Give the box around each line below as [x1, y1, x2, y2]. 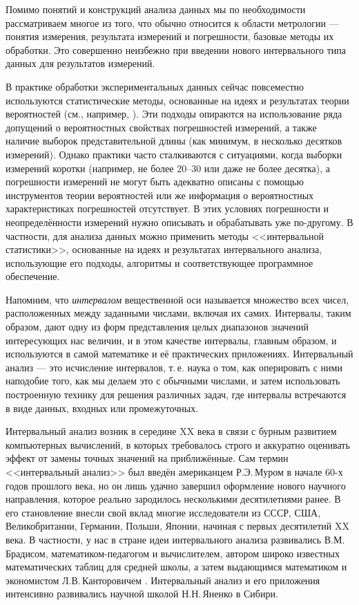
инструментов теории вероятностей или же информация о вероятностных [6, 187, 314, 202]
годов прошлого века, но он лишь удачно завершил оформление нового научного [6, 478, 346, 492]
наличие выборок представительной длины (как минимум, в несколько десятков [6, 133, 342, 148]
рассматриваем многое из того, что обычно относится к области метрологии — [6, 15, 339, 30]
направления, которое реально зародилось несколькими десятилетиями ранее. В [6, 492, 341, 506]
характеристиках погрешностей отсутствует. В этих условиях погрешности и [6, 201, 329, 216]
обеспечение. [6, 269, 60, 283]
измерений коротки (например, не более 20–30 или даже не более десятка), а [6, 160, 331, 175]
